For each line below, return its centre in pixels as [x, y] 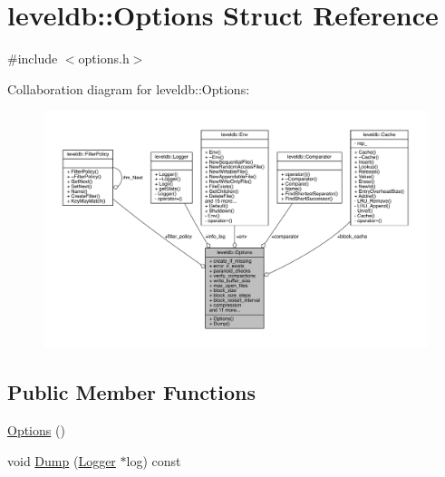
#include [33, 58]
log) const [154, 460]
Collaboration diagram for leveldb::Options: [129, 88]
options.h [104, 58]
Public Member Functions [131, 392]
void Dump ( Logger [62, 460]
